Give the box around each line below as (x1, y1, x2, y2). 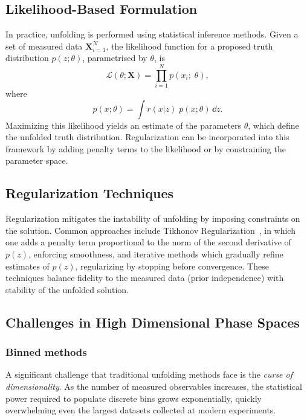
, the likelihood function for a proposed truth (106, 39, 273, 52)
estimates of (5, 259, 50, 272)
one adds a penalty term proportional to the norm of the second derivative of (5, 236, 291, 248)
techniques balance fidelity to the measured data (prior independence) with (5, 271, 284, 284)
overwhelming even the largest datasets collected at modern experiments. (5, 404, 276, 416)
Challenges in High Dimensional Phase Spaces (5, 312, 300, 331)
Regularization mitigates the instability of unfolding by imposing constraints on (5, 212, 300, 225)
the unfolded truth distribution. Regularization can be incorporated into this (5, 131, 289, 143)
